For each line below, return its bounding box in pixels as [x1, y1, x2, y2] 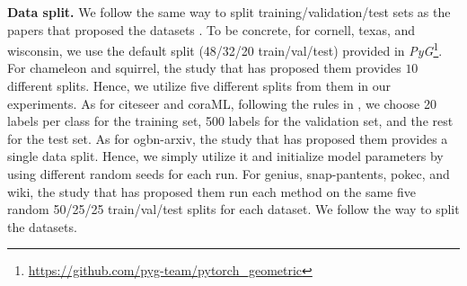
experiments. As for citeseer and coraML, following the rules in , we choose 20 [7, 94, 436, 112]
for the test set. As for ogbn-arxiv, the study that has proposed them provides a [7, 129, 448, 147]
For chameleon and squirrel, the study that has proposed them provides [7, 58, 401, 77]
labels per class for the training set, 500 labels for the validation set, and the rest [7, 112, 454, 130]
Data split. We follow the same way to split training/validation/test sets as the [7, 3, 451, 21]
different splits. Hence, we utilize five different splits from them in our [7, 76, 392, 95]
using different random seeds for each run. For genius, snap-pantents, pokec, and [7, 165, 450, 183]
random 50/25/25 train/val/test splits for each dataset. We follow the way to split [7, 200, 460, 219]
